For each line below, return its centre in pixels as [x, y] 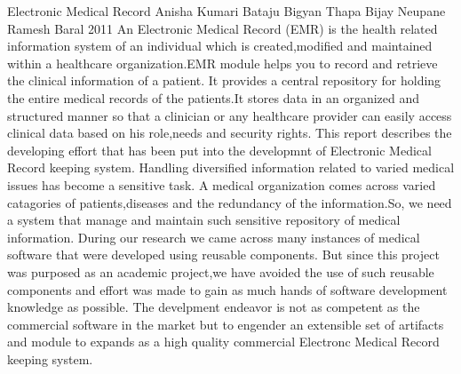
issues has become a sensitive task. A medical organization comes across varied [222, 184]
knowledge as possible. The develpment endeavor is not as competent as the [214, 307]
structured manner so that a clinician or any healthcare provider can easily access [230, 115]
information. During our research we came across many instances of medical [214, 237]
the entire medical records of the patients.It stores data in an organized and [214, 97]
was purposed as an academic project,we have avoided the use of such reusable [221, 271]
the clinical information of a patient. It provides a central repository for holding [224, 80]
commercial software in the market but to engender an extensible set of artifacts [226, 324]
